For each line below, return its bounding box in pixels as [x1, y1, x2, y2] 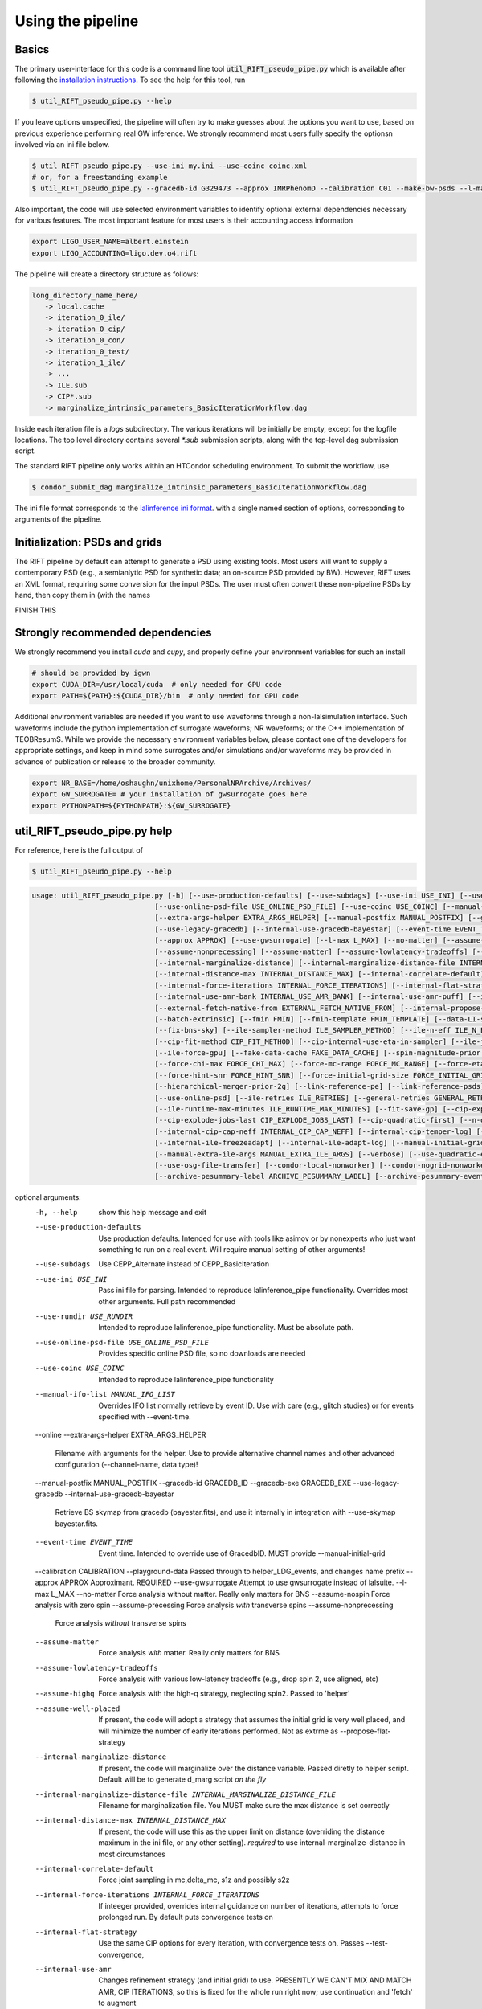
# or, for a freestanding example [31, 173, 168, 182]
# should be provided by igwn [31, 669, 151, 678]
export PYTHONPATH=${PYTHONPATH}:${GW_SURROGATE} [31, 800, 231, 810]
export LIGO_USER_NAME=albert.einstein [31, 237, 189, 247]
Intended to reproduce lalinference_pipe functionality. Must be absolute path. [98, 1323, 353, 1332]
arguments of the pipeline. [14, 514, 102, 524]
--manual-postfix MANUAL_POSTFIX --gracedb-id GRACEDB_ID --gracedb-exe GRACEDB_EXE [35, 1478, 352, 1487]
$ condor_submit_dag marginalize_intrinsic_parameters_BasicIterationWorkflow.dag [31, 482, 367, 492]
